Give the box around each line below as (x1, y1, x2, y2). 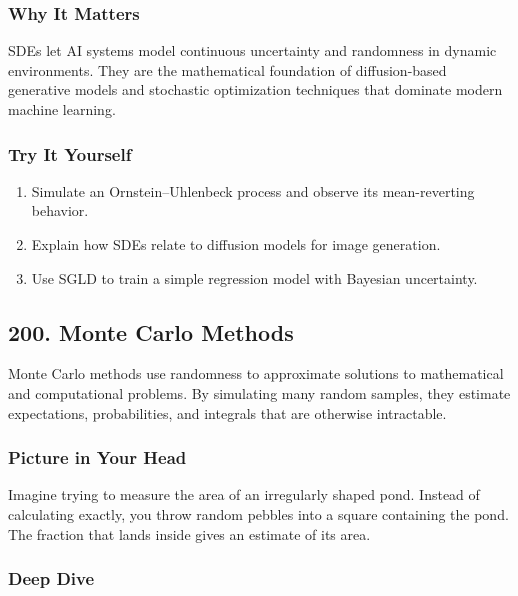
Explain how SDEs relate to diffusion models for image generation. (31, 234, 441, 254)
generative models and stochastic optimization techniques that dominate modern (8, 79, 503, 100)
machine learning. (8, 99, 116, 119)
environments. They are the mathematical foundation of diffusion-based (8, 59, 447, 80)
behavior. (31, 200, 89, 221)
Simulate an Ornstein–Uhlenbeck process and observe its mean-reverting (31, 180, 475, 201)
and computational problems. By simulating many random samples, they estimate (8, 382, 511, 403)
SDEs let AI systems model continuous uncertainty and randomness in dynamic (8, 40, 497, 61)
